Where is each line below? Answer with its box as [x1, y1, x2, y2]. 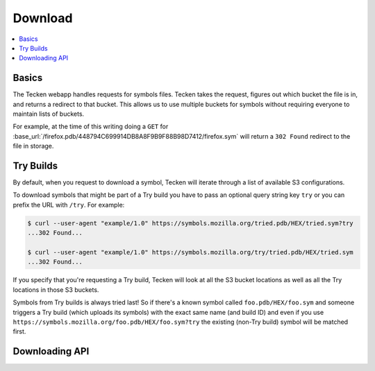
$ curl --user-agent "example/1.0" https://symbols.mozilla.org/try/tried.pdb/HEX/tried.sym [27, 248, 353, 257]
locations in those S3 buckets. [12, 285, 99, 294]
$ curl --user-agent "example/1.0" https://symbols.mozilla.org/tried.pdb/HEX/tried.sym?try [27, 219, 353, 227]
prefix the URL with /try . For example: [12, 200, 125, 209]
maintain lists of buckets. [12, 110, 85, 118]
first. [12, 327, 26, 336]
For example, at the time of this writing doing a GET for [12, 122, 169, 131]
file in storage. [12, 142, 54, 150]
